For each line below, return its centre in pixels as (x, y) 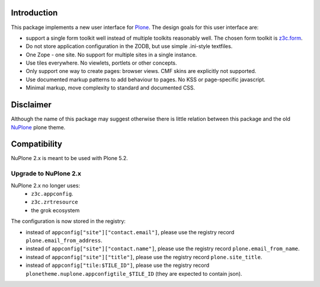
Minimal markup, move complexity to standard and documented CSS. (111, 88)
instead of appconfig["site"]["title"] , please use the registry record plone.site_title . (144, 257)
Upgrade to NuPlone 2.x (46, 174)
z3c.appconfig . (52, 193)
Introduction (34, 13)
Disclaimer (31, 105)
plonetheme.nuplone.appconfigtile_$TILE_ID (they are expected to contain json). (134, 273)
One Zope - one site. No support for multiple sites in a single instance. (111, 55)
